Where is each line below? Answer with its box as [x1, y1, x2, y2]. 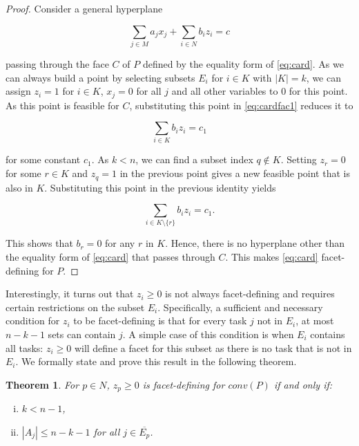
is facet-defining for [142, 377, 225, 391]
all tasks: [6, 340, 43, 355]
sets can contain [48, 327, 116, 342]
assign [6, 84, 31, 98]
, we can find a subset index [135, 152, 253, 167]
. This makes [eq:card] [225, 250, 318, 264]
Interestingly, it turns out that [6, 286, 134, 301]
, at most [295, 313, 334, 328]
